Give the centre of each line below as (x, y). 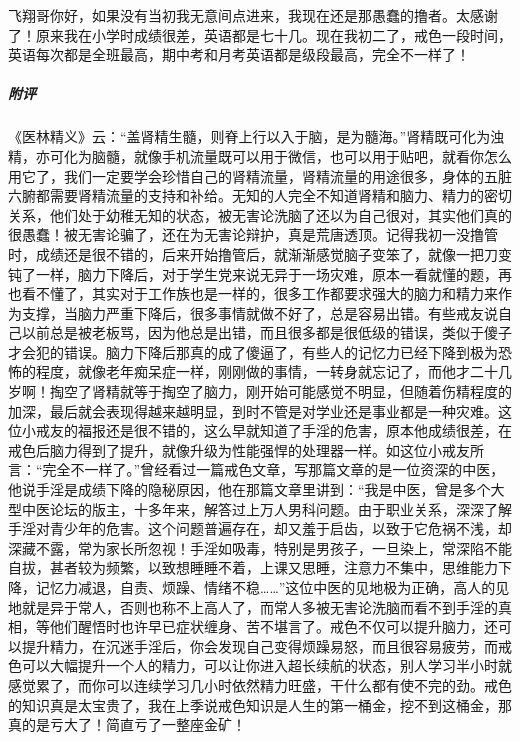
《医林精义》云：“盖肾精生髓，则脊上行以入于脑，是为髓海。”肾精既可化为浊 (256, 136)
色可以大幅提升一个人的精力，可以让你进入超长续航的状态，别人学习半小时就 (260, 665)
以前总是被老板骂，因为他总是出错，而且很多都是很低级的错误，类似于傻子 (266, 332)
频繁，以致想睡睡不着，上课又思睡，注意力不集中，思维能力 (301, 567)
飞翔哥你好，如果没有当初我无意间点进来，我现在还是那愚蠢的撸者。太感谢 (253, 15)
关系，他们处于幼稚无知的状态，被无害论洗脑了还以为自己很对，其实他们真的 (260, 214)
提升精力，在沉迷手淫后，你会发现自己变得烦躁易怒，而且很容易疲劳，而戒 (266, 645)
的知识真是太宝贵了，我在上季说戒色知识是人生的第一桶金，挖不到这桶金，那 (260, 704)
